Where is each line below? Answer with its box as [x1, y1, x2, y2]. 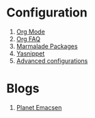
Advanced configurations [16, 56, 88, 64]
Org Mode [16, 27, 45, 36]
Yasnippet [16, 49, 45, 58]
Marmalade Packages [16, 42, 78, 50]
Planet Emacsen [16, 103, 62, 111]
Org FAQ [16, 34, 40, 43]
